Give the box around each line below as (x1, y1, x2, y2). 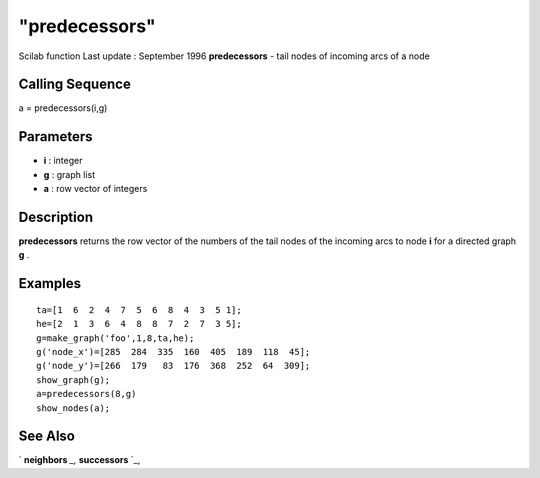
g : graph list (43, 168, 96, 180)
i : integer (43, 155, 83, 167)
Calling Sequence (18, 76, 132, 93)
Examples (18, 275, 82, 292)
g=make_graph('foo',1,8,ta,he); (36, 332, 195, 344)
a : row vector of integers (43, 183, 148, 195)
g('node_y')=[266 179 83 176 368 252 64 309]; (36, 360, 311, 372)
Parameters (18, 128, 93, 145)
